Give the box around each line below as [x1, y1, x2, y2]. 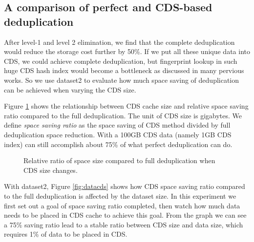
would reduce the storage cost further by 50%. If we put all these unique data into [4, 46, 250, 56]
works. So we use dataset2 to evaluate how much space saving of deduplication [4, 74, 239, 85]
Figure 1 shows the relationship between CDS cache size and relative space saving [4, 101, 249, 111]
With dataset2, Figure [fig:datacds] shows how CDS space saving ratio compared [4, 181, 245, 191]
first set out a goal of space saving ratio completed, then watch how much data [4, 200, 240, 210]
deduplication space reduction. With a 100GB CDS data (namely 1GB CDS [4, 129, 232, 139]
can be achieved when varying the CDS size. [4, 84, 136, 94]
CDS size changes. [23, 165, 78, 175]
